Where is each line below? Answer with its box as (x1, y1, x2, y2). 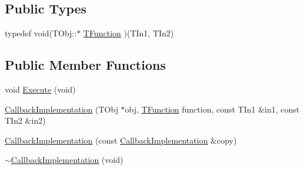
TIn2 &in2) (5, 114, 46, 127)
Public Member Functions (5, 56, 166, 74)
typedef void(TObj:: (5, 27, 77, 39)
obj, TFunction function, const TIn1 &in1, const (125, 103, 300, 115)
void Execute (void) (5, 83, 76, 95)
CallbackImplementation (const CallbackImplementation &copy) (5, 134, 237, 146)
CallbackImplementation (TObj (5, 103, 118, 115)
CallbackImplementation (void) (11, 154, 123, 166)
